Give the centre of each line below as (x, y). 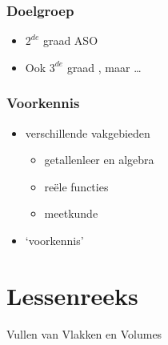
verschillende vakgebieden (88, 132)
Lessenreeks (72, 295)
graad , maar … (104, 67)
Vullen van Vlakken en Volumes (84, 333)
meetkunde (71, 213)
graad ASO (70, 40)
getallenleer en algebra (99, 160)
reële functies (76, 186)
